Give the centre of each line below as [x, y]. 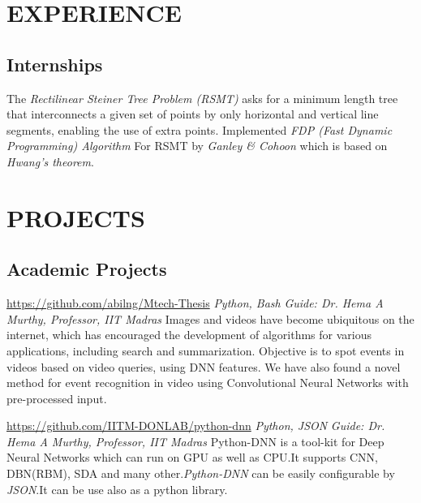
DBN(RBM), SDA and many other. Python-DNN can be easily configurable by [201, 473]
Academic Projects [87, 269]
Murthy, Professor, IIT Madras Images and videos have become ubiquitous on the [210, 318]
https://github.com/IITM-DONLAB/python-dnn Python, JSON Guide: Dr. [196, 426]
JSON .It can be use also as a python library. [117, 489]
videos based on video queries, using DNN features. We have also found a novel [204, 366]
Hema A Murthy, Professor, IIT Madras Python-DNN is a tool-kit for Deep [195, 441]
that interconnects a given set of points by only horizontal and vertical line [193, 114]
